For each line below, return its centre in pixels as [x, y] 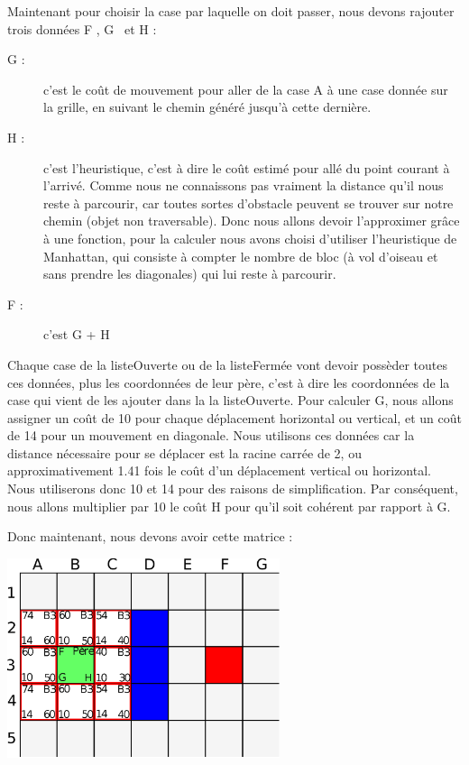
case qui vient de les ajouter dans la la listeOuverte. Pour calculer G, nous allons [230, 400]
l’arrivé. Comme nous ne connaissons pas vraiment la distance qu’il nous [244, 185]
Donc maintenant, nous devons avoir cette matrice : [150, 536]
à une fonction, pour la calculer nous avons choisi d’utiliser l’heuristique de [250, 238]
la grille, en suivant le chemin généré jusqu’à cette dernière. [207, 107]
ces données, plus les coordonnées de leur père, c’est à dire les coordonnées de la [229, 382]
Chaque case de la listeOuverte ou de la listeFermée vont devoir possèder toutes [228, 364]
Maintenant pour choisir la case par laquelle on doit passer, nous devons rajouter [231, 11]
